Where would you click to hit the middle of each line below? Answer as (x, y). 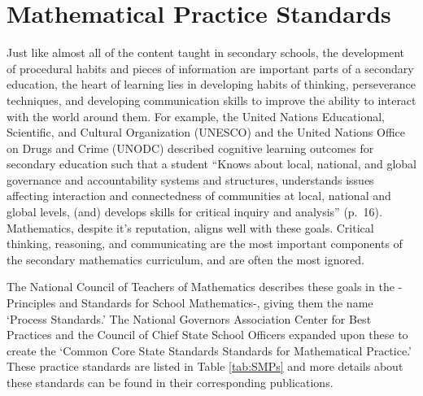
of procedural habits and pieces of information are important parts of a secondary (210, 68)
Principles (31, 303)
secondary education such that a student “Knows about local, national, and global (211, 164)
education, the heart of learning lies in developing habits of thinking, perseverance (211, 84)
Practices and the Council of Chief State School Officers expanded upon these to (207, 335)
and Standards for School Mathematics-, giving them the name (216, 303)
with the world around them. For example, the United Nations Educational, (196, 116)
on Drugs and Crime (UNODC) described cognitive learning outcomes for (190, 148)
